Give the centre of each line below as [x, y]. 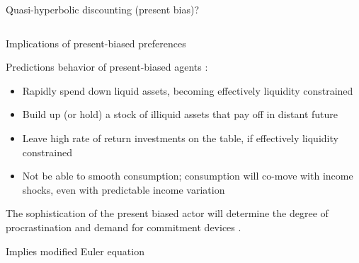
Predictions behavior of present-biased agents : [107, 67]
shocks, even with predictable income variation [124, 189]
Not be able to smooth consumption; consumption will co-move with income [188, 176]
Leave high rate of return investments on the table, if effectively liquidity [180, 138]
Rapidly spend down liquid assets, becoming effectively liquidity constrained [188, 90]
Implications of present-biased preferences [96, 43]
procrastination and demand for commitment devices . [124, 227]
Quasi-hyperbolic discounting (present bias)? [103, 9]
